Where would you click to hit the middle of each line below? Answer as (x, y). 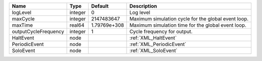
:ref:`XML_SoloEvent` (154, 51)
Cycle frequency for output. (161, 31)
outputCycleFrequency (38, 31)
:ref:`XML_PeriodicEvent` (158, 44)
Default (100, 6)
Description (143, 6)
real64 (77, 25)
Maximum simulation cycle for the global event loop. (189, 19)
